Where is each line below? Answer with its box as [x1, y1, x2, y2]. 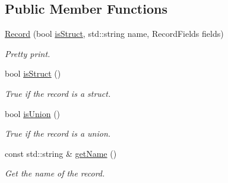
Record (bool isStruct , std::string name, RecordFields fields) [5, 27, 224, 40]
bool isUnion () [5, 107, 61, 119]
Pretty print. [5, 47, 50, 59]
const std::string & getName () [5, 147, 117, 159]
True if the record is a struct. [5, 87, 111, 99]
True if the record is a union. [5, 127, 111, 140]
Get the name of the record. [5, 167, 105, 179]
